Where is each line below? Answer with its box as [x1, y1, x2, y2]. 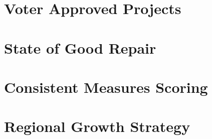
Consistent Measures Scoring [4, 76, 208, 97]
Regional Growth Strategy [4, 116, 190, 136]
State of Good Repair [4, 37, 156, 58]
